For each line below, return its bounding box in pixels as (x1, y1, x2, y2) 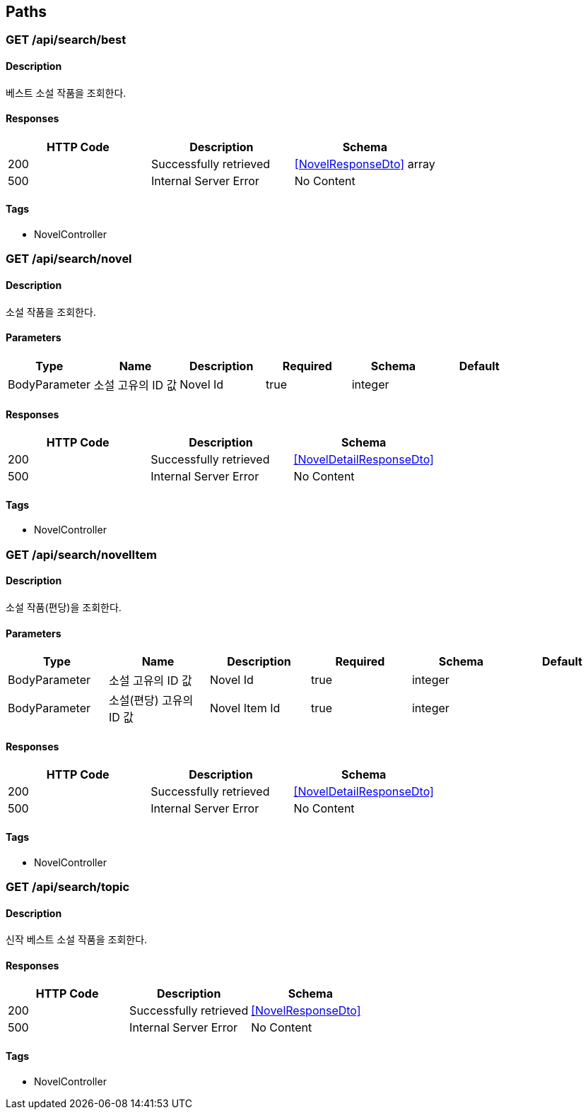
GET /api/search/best (6, 33, 127, 47)
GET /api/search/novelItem (6, 547, 157, 562)
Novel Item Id (209, 701, 281, 716)
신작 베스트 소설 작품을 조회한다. (6, 933, 148, 946)
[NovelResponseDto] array (294, 156, 435, 171)
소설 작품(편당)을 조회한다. (6, 601, 122, 613)
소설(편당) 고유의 (108, 693, 194, 708)
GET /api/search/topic (6, 879, 130, 894)
